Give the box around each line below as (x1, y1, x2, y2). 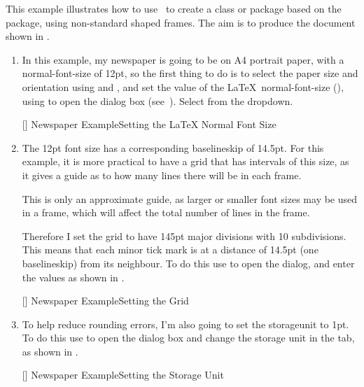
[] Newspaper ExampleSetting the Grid (22, 293, 189, 308)
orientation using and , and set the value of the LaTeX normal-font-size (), (22, 79, 344, 94)
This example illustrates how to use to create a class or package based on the (6, 1, 342, 15)
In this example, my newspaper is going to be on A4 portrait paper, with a (22, 52, 344, 66)
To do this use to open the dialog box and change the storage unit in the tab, (22, 330, 355, 345)
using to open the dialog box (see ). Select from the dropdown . (22, 93, 293, 108)
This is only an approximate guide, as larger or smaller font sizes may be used (22, 191, 358, 206)
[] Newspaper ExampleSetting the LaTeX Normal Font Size (22, 117, 276, 132)
